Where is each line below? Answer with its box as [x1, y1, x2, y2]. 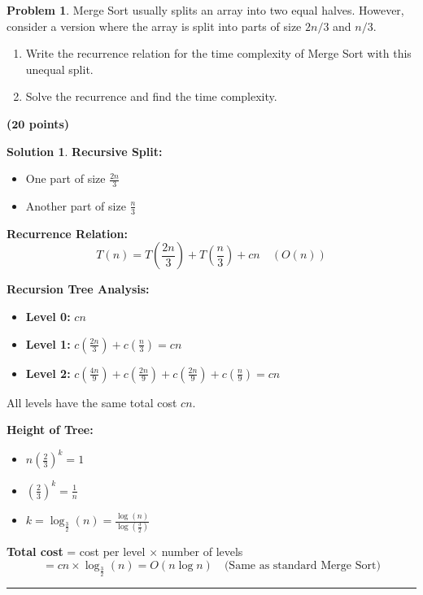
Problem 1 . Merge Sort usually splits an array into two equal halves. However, [7, 2, 404, 18]
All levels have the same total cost [7, 393, 177, 410]
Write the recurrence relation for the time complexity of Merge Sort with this [25, 45, 412, 62]
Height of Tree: [7, 421, 94, 438]
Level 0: [25, 308, 71, 324]
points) [28, 115, 70, 132]
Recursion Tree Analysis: [7, 280, 150, 297]
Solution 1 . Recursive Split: [7, 142, 163, 159]
